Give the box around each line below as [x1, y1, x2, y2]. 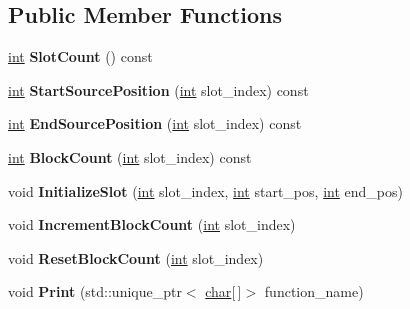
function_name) [264, 281, 364, 302]
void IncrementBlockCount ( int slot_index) [8, 214, 296, 235]
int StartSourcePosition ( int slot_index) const [8, 79, 309, 100]
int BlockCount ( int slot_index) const [8, 146, 252, 167]
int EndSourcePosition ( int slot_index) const [8, 113, 302, 134]
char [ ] [205, 281, 242, 302]
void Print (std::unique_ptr [8, 281, 182, 302]
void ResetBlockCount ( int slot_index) [8, 247, 264, 268]
